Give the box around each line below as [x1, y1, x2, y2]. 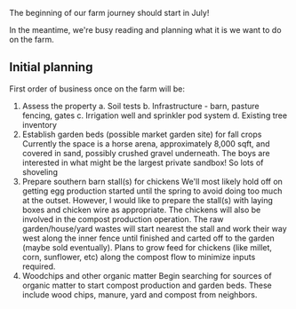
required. [21, 261, 56, 272]
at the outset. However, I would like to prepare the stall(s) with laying [21, 194, 274, 205]
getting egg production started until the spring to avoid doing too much [21, 186, 283, 196]
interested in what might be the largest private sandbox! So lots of [21, 157, 264, 168]
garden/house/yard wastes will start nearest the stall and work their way [21, 223, 287, 234]
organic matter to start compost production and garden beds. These [21, 280, 273, 290]
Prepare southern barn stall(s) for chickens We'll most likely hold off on [21, 176, 283, 186]
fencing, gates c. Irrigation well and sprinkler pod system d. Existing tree [21, 110, 287, 121]
